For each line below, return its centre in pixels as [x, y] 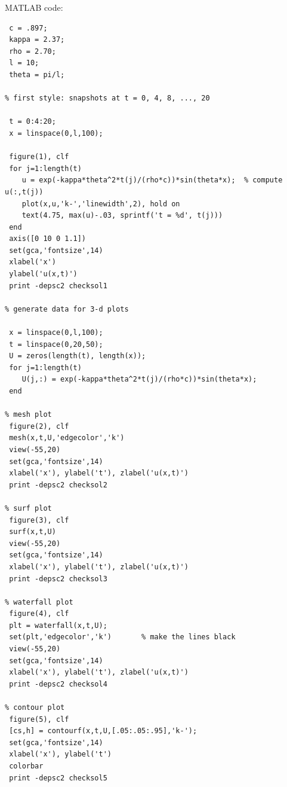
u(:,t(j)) [24, 192]
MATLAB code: [34, 7]
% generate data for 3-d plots [67, 309]
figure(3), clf [39, 520]
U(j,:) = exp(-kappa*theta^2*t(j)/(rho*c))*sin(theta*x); [139, 379]
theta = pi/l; [37, 74]
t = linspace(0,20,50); [56, 344]
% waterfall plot [39, 602]
